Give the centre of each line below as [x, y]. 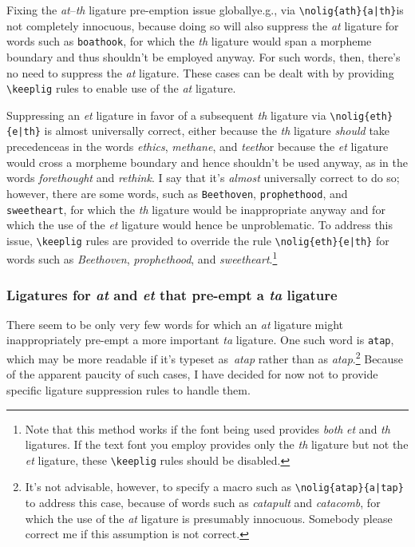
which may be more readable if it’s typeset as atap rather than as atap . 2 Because [205, 357]
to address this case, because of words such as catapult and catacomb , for [203, 503]
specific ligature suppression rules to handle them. [128, 389]
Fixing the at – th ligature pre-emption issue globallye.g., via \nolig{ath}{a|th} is [205, 10]
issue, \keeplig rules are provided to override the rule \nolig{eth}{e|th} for [198, 240]
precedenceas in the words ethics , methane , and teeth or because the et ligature [198, 147]
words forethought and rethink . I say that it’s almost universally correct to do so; [203, 178]
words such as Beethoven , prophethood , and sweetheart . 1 [142, 258]
